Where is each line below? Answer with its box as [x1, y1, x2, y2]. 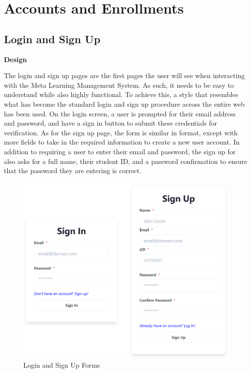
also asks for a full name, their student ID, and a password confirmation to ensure [4, 156, 248, 166]
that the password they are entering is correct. [4, 165, 141, 176]
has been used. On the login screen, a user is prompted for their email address [4, 108, 236, 118]
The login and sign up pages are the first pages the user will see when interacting [4, 70, 245, 81]
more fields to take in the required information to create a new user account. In [4, 137, 240, 147]
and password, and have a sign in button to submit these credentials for [4, 118, 218, 128]
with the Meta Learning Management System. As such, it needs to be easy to [4, 80, 234, 90]
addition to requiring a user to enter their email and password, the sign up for [4, 146, 236, 156]
